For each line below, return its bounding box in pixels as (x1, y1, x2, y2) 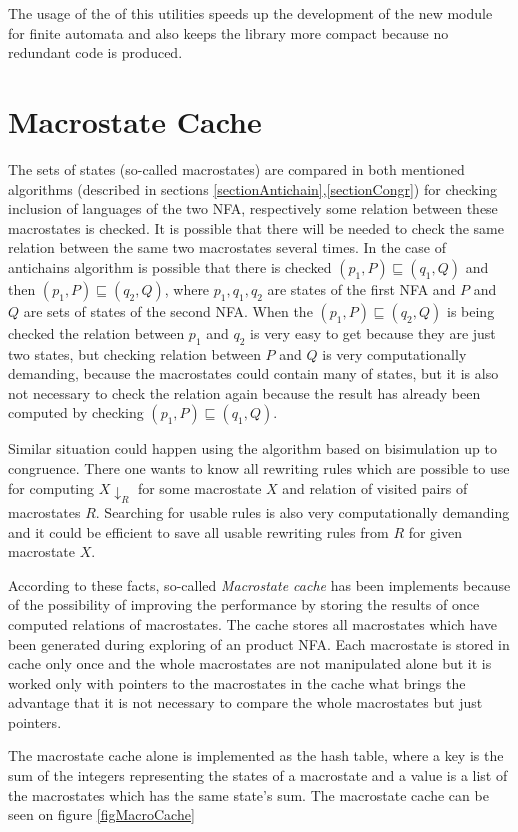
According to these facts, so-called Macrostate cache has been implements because (8, 574, 511, 595)
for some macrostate (137, 477, 262, 498)
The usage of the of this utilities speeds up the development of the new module (8, 3, 493, 23)
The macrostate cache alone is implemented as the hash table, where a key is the (8, 745, 504, 766)
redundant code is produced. (8, 42, 183, 63)
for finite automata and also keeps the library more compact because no (8, 22, 449, 43)
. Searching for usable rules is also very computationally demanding (95, 501, 510, 522)
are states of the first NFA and (267, 278, 456, 299)
